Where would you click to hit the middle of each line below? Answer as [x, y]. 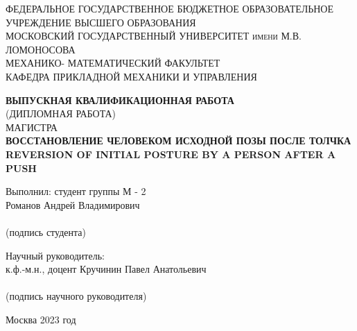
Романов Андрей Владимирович [73, 204]
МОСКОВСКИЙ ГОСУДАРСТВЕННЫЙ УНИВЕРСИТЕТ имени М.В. [154, 36]
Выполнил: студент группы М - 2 [76, 191]
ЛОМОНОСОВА [41, 49]
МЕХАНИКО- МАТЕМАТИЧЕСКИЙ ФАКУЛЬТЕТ [113, 63]
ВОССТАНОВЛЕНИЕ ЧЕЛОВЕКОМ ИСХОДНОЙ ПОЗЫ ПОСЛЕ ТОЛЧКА [178, 141]
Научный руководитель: [55, 255]
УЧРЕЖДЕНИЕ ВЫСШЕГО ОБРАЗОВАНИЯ [101, 22]
